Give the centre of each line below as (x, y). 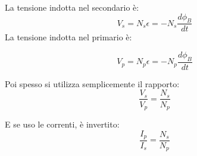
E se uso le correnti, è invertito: (62, 124)
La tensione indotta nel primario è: (68, 37)
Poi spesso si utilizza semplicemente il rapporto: (92, 83)
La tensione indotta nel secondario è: (72, 7)
